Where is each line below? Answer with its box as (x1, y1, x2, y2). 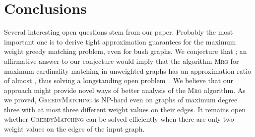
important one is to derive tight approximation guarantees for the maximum (4, 36, 236, 46)
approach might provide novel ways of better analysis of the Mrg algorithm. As (4, 85, 246, 95)
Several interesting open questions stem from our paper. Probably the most (4, 27, 233, 37)
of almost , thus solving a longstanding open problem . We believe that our (4, 75, 234, 86)
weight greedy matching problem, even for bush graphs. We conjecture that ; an (4, 46, 247, 56)
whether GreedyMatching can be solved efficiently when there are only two (4, 114, 234, 124)
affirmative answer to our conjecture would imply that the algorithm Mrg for (4, 55, 239, 66)
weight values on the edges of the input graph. (4, 124, 145, 134)
